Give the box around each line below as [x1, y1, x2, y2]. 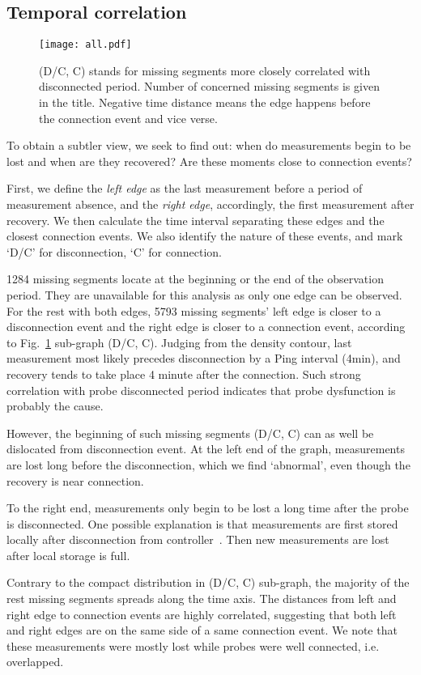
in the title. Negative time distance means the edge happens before [39, 94, 371, 111]
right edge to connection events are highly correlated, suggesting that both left [6, 605, 397, 622]
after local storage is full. [6, 546, 130, 563]
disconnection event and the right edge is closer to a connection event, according [6, 318, 406, 335]
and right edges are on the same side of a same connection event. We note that [6, 622, 398, 639]
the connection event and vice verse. [39, 109, 218, 126]
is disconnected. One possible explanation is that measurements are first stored [6, 515, 398, 532]
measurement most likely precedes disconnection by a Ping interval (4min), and [6, 350, 401, 367]
